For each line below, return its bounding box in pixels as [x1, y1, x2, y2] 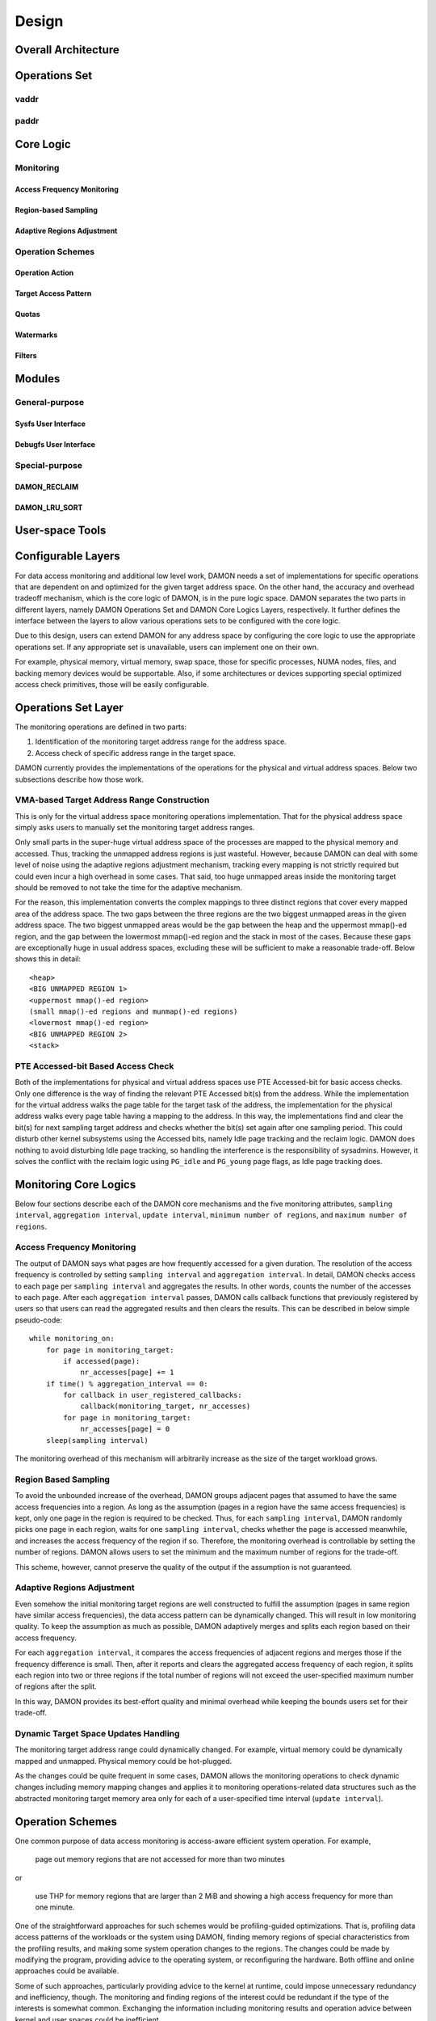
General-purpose [15, 397, 85, 408]
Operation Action [15, 268, 74, 278]
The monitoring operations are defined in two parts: [15, 722, 187, 732]
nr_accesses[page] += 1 [80, 1368, 174, 1378]
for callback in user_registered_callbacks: [63, 1390, 242, 1400]
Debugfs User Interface [15, 440, 96, 449]
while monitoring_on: [29, 1334, 115, 1344]
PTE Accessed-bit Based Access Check [15, 1060, 174, 1071]
